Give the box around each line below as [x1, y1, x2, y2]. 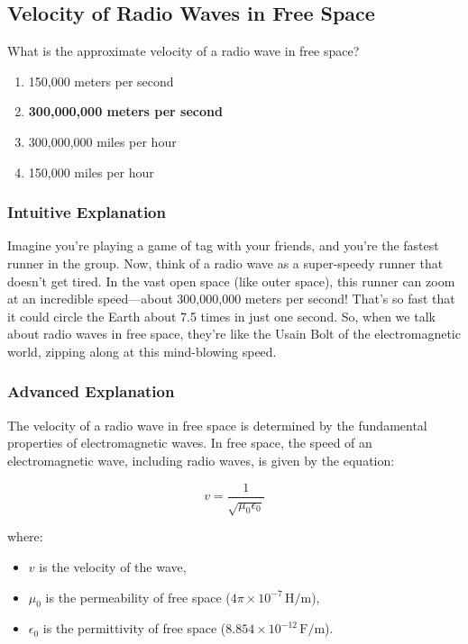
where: [7, 527, 43, 546]
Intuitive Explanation [7, 201, 166, 223]
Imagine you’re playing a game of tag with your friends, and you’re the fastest [7, 236, 439, 255]
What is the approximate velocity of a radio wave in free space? [7, 41, 360, 60]
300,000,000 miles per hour [28, 132, 177, 150]
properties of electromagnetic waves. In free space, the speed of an [7, 433, 372, 452]
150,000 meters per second [28, 71, 174, 90]
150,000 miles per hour [28, 162, 154, 181]
